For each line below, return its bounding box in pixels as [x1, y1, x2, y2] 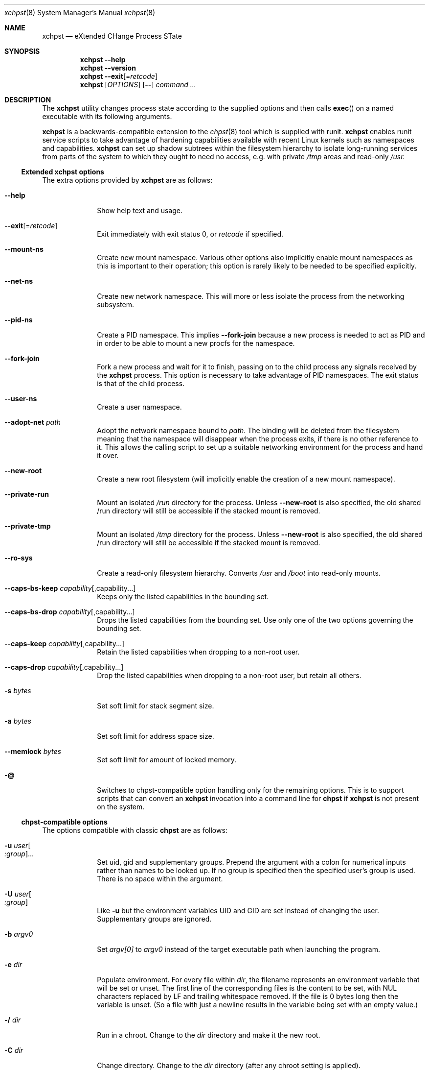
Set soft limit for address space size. [97, 732, 214, 740]
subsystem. [97, 300, 134, 309]
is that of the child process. [97, 379, 185, 388]
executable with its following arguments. [42, 112, 172, 121]
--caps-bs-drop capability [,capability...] [4, 608, 135, 616]
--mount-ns [4, 245, 44, 253]
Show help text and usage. [97, 206, 183, 215]
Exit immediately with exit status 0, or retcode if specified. [97, 230, 284, 238]
